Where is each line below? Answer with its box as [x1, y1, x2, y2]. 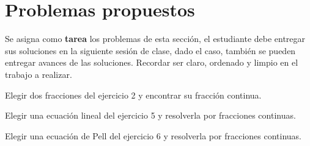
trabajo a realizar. [5, 68, 72, 80]
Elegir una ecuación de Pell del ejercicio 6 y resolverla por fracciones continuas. [5, 129, 301, 142]
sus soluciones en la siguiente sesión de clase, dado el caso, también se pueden [5, 44, 296, 57]
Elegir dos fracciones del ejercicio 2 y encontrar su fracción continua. [5, 88, 262, 101]
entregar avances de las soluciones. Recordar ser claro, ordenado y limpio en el [5, 56, 298, 69]
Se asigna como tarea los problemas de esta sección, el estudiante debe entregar [5, 32, 306, 45]
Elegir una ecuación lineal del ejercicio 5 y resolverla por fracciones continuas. [5, 109, 296, 122]
